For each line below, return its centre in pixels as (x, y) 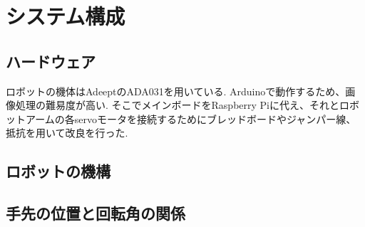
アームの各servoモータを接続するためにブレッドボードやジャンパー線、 (191, 118)
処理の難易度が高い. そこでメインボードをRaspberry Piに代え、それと (178, 105)
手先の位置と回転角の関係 (96, 213)
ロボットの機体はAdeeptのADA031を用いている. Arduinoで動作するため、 (176, 91)
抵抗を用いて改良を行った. (67, 133)
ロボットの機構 (58, 171)
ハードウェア (51, 61)
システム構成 (66, 16)
